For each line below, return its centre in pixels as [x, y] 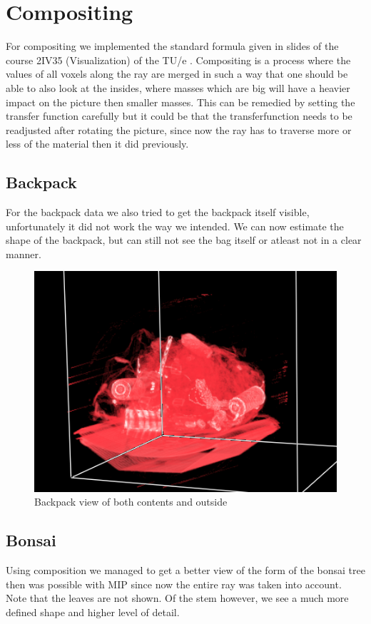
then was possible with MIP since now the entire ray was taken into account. [174, 584]
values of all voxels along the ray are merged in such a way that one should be [177, 74]
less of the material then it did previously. [97, 144]
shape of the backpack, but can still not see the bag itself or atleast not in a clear [184, 240]
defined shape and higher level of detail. [93, 612]
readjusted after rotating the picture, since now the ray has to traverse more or [179, 129]
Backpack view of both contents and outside [131, 502]
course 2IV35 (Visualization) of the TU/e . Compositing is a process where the [178, 60]
